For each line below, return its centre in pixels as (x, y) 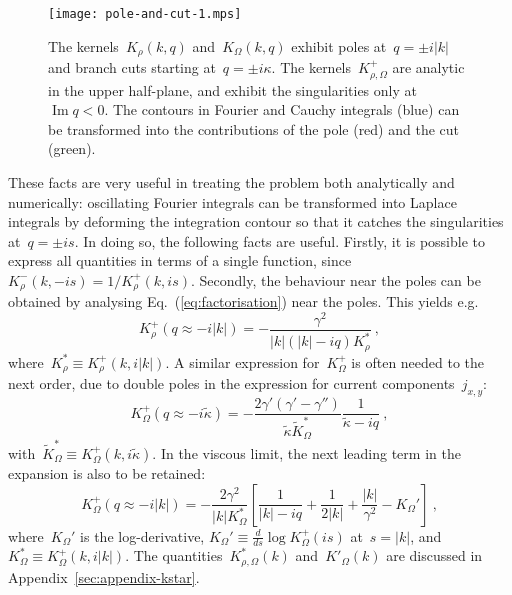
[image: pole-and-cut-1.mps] (145, 14)
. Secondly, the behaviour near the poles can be (336, 279)
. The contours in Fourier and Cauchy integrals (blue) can (282, 109)
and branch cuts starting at (132, 67)
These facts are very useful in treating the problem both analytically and (231, 181)
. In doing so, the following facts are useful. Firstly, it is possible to (280, 240)
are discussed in (434, 555)
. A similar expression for (242, 361)
